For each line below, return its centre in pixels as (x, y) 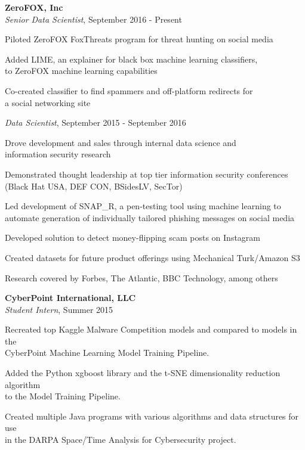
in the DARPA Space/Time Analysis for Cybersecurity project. (121, 440)
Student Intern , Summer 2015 (59, 309)
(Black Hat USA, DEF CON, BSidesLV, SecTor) (94, 186)
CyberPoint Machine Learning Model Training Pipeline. (107, 353)
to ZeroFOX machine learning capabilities (81, 71)
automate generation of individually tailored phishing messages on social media (150, 217)
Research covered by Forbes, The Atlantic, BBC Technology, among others (141, 277)
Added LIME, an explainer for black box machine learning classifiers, (131, 59)
